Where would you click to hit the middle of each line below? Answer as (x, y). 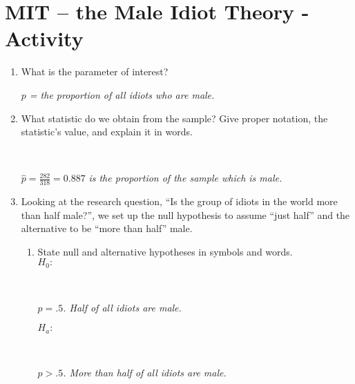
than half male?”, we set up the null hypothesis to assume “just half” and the (185, 214)
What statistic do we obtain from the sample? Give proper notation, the (174, 118)
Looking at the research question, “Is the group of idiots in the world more (179, 201)
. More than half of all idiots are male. (145, 373)
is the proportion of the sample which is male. (185, 178)
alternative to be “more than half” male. (107, 228)
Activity (44, 38)
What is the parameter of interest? (95, 71)
